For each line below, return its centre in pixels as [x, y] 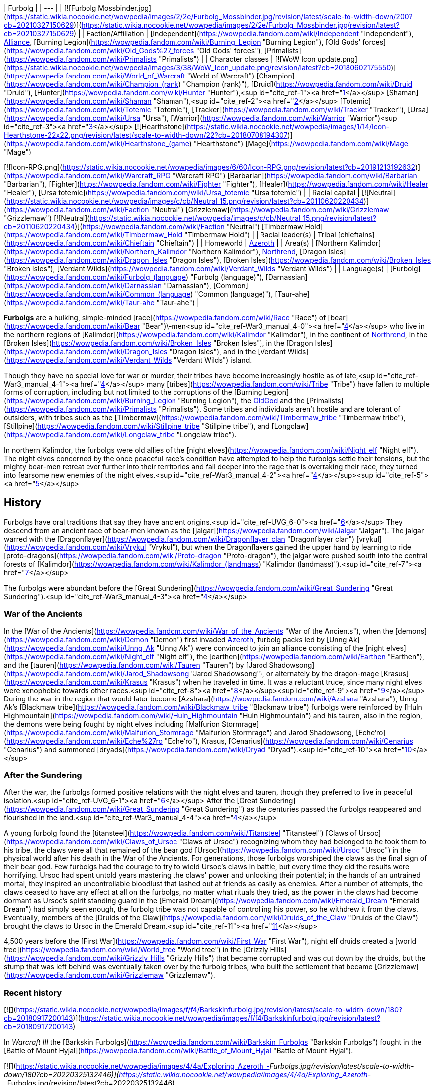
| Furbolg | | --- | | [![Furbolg [50, 8]
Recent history [33, 992]
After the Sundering [43, 775]
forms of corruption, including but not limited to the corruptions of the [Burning [133, 392]
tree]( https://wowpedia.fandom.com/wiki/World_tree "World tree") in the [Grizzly [136, 950]
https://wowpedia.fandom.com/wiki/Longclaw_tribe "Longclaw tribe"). [122, 434]
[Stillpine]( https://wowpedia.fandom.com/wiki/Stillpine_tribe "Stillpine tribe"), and [137, 426]
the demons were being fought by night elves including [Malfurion [112, 724]
